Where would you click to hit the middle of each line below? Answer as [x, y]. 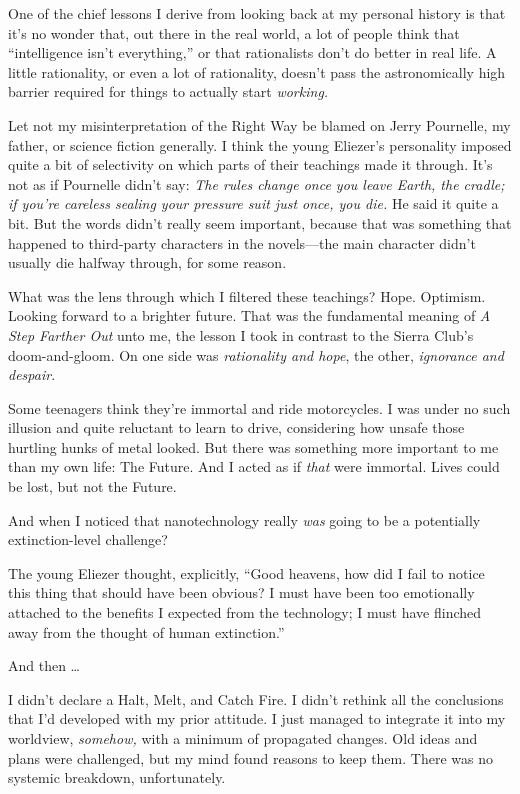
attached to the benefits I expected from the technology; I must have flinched [245, 612]
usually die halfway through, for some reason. [147, 262]
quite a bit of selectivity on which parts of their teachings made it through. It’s [250, 164]
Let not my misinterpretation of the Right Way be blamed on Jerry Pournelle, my [259, 124]
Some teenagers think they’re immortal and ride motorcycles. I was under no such [259, 407]
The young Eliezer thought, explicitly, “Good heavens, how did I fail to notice [246, 572]
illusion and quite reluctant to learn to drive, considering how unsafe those [236, 427]
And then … [44, 665]
